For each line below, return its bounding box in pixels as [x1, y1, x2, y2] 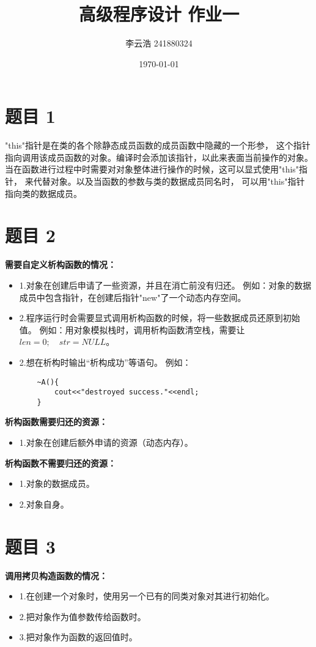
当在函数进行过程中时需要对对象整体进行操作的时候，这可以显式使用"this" [5, 163, 299, 176]
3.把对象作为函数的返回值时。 [19, 630, 138, 643]
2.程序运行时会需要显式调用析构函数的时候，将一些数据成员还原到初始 [19, 311, 300, 324]
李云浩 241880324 [125, 37, 193, 50]
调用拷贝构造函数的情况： [5, 569, 108, 582]
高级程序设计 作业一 [78, 1, 240, 26]
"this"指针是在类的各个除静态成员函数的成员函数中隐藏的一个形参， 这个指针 [5, 139, 310, 152]
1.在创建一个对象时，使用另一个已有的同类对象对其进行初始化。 [19, 590, 274, 602]
